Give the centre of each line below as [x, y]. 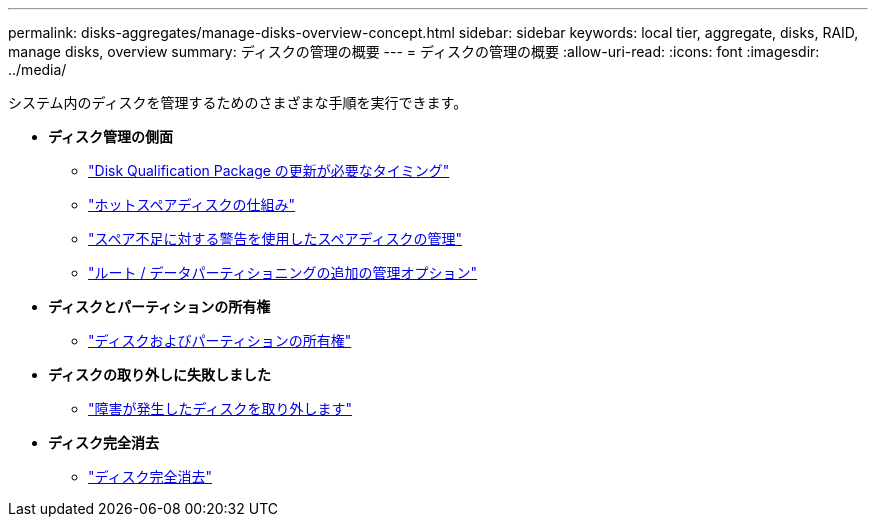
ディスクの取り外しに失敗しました [160, 374]
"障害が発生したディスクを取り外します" [220, 408]
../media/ [37, 69]
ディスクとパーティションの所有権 [159, 306]
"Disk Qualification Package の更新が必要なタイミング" [269, 170]
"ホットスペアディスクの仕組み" [192, 204]
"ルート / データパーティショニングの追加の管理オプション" [283, 272]
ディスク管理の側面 [111, 136]
